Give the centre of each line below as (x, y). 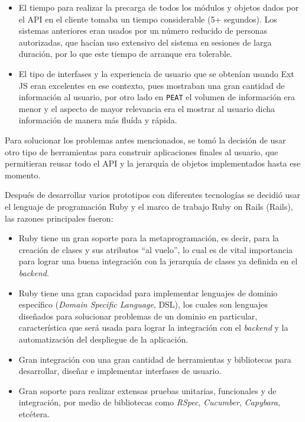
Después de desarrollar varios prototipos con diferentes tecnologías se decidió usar (153, 195)
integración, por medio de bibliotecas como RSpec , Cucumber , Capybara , (149, 402)
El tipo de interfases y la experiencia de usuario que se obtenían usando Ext (156, 73)
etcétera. (34, 413)
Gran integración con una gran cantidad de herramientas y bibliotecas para (155, 359)
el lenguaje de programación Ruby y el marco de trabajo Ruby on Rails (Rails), (149, 206)
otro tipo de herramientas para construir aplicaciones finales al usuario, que (142, 151)
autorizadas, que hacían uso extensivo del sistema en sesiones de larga (145, 42)
